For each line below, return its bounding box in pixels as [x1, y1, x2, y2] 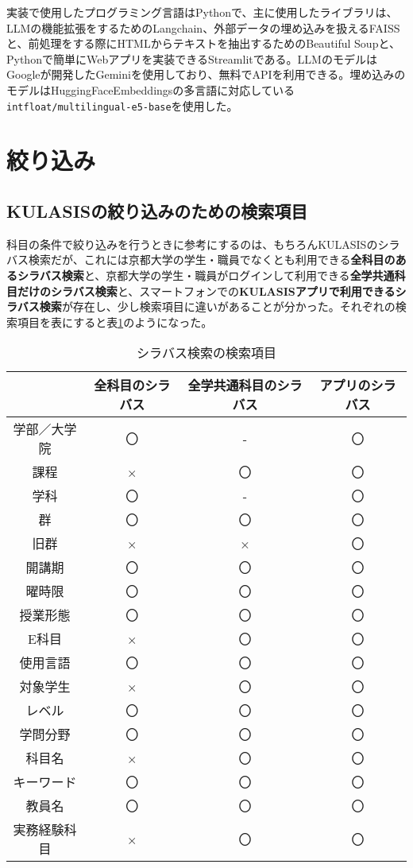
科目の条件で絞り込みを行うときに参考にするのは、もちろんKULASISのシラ [6, 235, 400, 252]
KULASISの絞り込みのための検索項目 [6, 198, 308, 223]
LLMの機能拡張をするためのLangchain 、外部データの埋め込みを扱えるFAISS [6, 19, 400, 36]
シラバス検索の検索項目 [137, 343, 276, 362]
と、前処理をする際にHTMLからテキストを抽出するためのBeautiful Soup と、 [6, 35, 400, 52]
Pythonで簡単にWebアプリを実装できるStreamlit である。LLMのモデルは [6, 50, 377, 67]
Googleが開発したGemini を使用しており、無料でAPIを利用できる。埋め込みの [6, 66, 406, 83]
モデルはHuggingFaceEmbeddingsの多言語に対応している [6, 81, 295, 98]
